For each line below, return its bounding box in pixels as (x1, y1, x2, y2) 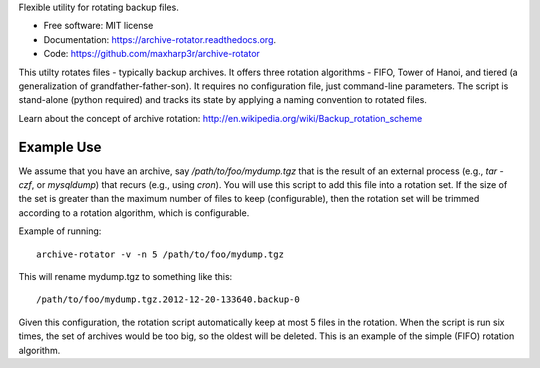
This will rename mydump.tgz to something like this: (18, 270, 233, 282)
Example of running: (18, 225, 102, 237)
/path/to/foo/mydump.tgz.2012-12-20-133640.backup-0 (36, 294, 300, 305)
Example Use (18, 138, 102, 155)
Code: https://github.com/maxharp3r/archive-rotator (43, 48, 260, 60)
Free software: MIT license (43, 20, 154, 32)
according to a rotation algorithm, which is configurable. (18, 206, 250, 219)
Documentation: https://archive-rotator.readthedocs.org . (43, 33, 277, 45)
